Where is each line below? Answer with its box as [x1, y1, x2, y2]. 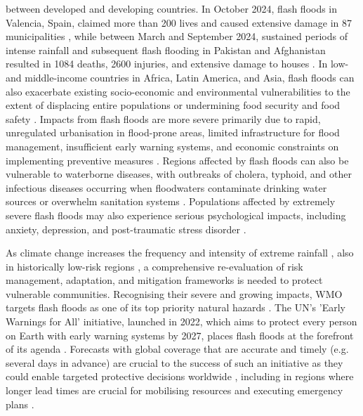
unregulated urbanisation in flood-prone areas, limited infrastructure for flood [6, 125, 340, 140]
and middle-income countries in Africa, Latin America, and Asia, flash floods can [6, 70, 355, 84]
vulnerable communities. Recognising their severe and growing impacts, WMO [6, 286, 343, 301]
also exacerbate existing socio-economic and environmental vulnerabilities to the [6, 84, 350, 98]
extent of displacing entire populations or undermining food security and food [6, 98, 341, 112]
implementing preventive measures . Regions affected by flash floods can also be [6, 152, 349, 167]
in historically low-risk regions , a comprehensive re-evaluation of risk [6, 259, 303, 273]
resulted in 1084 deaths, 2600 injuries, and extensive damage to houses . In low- [6, 56, 349, 71]
